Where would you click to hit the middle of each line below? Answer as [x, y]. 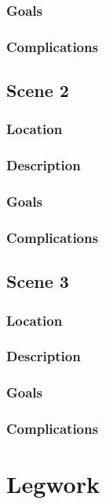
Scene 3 [38, 281]
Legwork [53, 484]
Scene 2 [38, 90]
